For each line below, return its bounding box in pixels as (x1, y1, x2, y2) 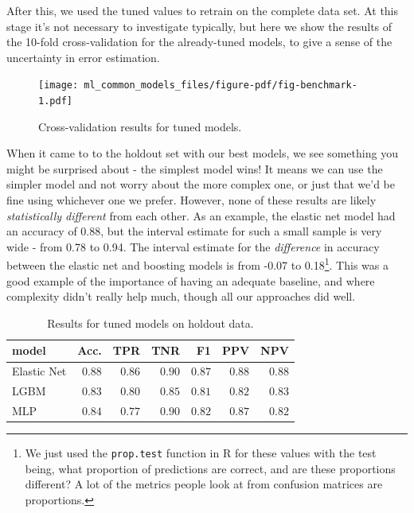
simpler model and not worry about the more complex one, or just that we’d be (6, 176, 396, 192)
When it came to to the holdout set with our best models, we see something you (6, 145, 398, 161)
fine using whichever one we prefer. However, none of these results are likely (6, 192, 377, 208)
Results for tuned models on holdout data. (47, 314, 254, 331)
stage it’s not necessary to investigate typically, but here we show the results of (6, 17, 393, 34)
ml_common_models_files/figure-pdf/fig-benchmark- (84, 80, 357, 91)
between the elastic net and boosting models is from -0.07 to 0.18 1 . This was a (6, 255, 389, 274)
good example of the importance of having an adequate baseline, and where (6, 272, 375, 289)
